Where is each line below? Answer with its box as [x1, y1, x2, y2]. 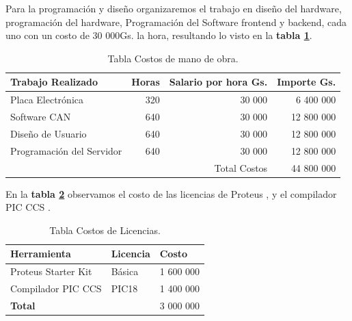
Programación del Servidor [10, 143, 122, 157]
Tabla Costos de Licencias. [49, 222, 161, 237]
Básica [111, 264, 139, 279]
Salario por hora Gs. [169, 75, 268, 89]
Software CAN [10, 110, 71, 124]
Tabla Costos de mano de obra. [107, 51, 239, 65]
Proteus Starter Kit [10, 264, 92, 279]
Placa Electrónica [10, 92, 83, 107]
